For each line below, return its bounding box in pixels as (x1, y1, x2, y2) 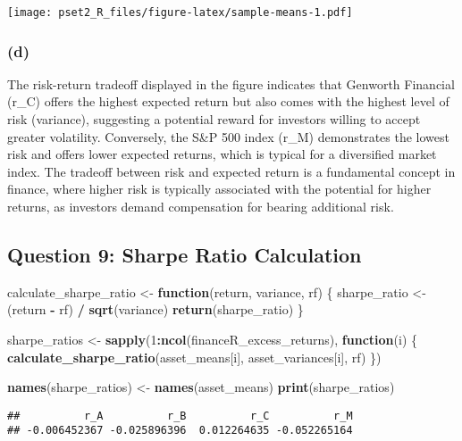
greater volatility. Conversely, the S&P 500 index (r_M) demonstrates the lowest (7, 127, 449, 146)
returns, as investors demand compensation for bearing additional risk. (7, 197, 394, 216)
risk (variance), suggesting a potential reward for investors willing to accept (7, 110, 421, 129)
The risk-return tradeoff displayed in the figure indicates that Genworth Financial (7, 74, 455, 93)
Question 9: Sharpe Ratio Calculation (7, 241, 362, 269)
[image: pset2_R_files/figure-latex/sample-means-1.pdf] (7, 6, 353, 19)
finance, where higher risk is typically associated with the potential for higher (7, 179, 432, 198)
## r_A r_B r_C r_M (7, 409, 353, 422)
